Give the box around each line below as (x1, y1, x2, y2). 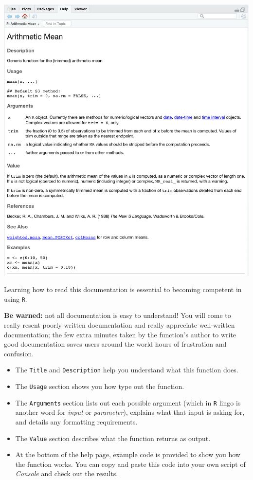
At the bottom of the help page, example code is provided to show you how (15, 449, 240, 460)
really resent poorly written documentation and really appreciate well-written (4, 320, 235, 330)
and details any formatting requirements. (15, 416, 138, 426)
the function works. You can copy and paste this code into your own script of (15, 459, 246, 469)
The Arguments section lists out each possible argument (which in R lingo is (15, 397, 241, 407)
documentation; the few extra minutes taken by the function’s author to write (4, 329, 236, 339)
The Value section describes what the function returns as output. (15, 433, 211, 443)
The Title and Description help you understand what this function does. (15, 365, 238, 375)
